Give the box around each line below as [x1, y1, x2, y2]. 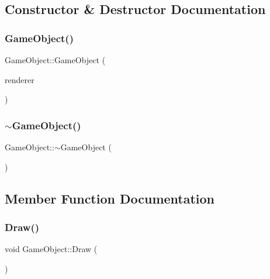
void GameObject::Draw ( [5, 243, 98, 255]
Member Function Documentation [5, 189, 215, 207]
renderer [5, 73, 34, 85]
